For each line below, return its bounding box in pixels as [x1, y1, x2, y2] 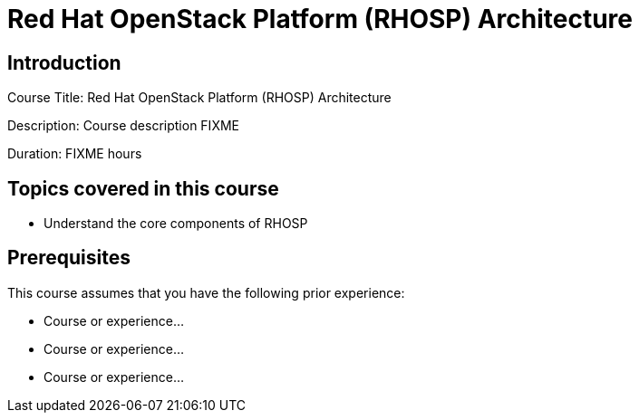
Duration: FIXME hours [7, 146, 142, 162]
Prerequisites [7, 246, 131, 270]
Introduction [7, 51, 121, 74]
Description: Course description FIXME [7, 118, 239, 134]
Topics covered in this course [7, 177, 279, 200]
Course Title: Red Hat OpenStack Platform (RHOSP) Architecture [7, 90, 392, 106]
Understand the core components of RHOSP [44, 215, 308, 232]
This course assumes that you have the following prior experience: [7, 284, 405, 301]
